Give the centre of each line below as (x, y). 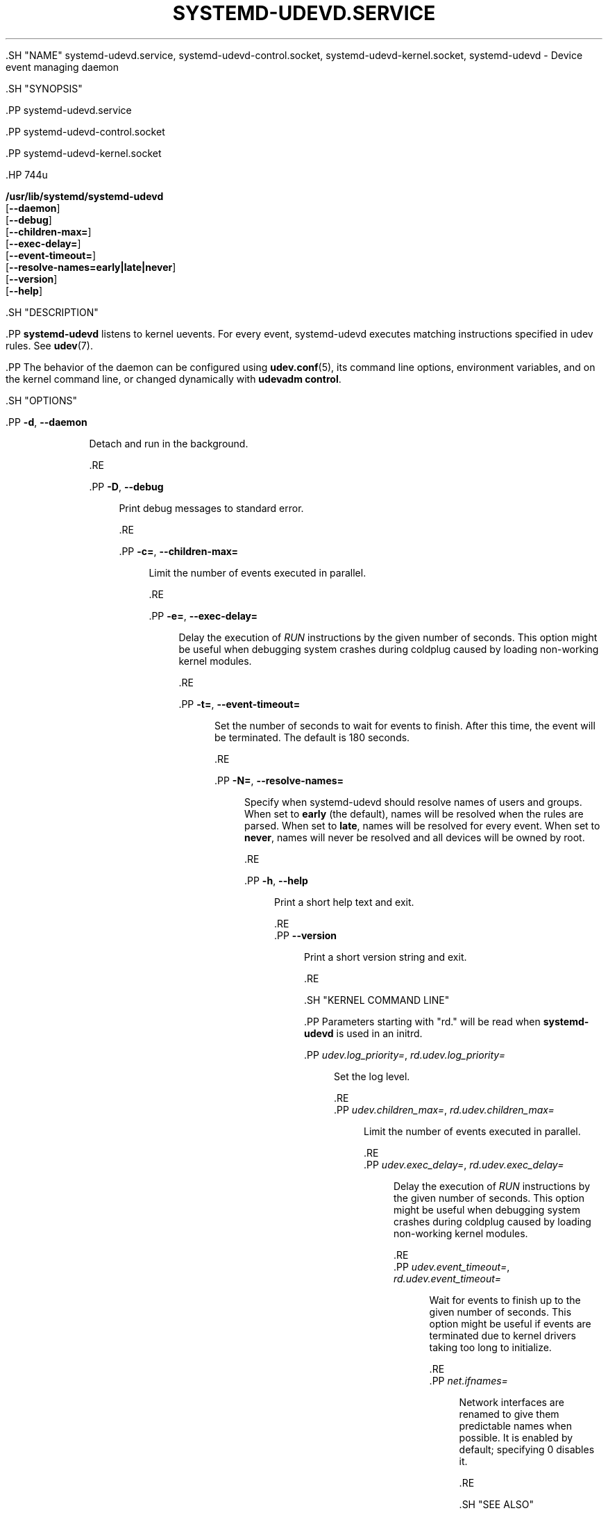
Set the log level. (372, 1076)
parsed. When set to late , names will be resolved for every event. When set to (422, 825)
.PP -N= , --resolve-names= (279, 780)
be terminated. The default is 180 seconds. (312, 737)
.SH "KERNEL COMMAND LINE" (377, 1000)
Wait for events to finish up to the (505, 1300)
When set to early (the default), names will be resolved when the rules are (414, 813)
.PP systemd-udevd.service (69, 110)
